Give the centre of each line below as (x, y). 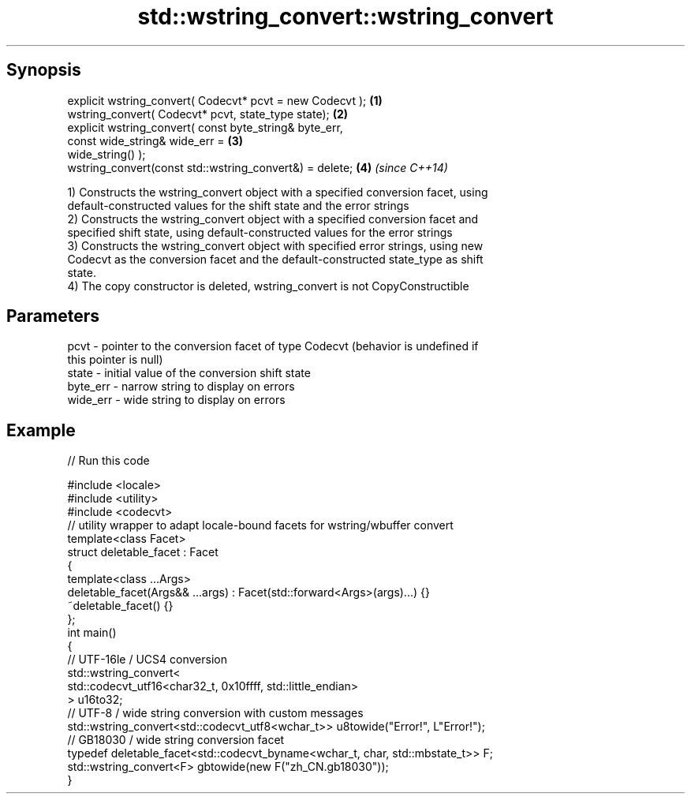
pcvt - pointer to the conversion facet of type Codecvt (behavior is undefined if (273, 346)
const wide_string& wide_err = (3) (155, 140)
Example (41, 430)
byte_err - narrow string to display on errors (181, 387)
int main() (92, 633)
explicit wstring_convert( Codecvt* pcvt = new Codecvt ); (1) (225, 100)
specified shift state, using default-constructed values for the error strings (260, 232)
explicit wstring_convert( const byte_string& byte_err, (205, 127)
